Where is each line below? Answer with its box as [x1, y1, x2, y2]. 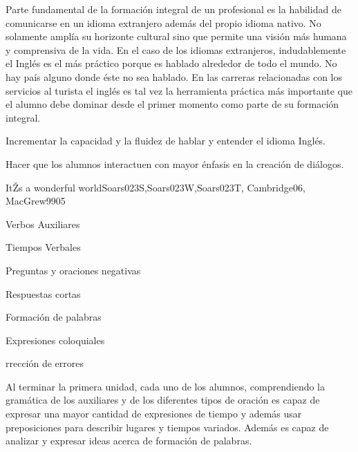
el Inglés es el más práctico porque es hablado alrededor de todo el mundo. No [6, 56, 337, 70]
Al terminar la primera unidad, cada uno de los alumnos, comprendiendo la [6, 379, 325, 393]
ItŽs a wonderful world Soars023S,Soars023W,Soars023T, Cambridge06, [6, 180, 305, 194]
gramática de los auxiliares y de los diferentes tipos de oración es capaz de [6, 393, 320, 407]
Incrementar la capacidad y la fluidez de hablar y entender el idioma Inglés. [6, 133, 326, 148]
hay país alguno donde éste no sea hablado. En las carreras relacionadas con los [6, 69, 342, 84]
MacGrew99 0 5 [6, 194, 66, 208]
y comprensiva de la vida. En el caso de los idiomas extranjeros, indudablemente [6, 42, 346, 57]
